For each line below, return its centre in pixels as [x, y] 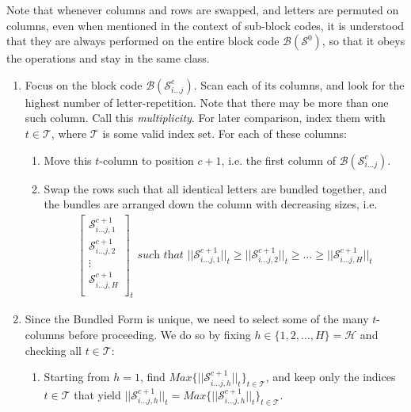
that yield [97, 395]
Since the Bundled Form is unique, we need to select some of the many [197, 319]
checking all [53, 350]
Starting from [77, 377]
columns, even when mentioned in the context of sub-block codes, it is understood [205, 25]
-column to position [147, 160]
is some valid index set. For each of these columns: [225, 133]
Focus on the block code [84, 84]
